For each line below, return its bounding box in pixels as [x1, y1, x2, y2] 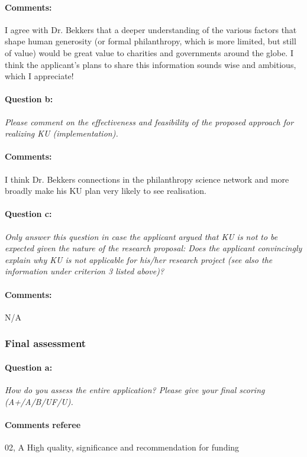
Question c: [5, 208, 52, 220]
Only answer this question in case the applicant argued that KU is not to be [5, 230, 278, 242]
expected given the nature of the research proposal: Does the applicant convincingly [5, 242, 302, 254]
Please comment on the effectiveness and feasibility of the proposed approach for [5, 115, 294, 128]
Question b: [5, 93, 53, 105]
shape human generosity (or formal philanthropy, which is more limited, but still [5, 35, 296, 47]
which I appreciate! [5, 70, 74, 82]
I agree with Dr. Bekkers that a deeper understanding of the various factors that [5, 23, 297, 35]
